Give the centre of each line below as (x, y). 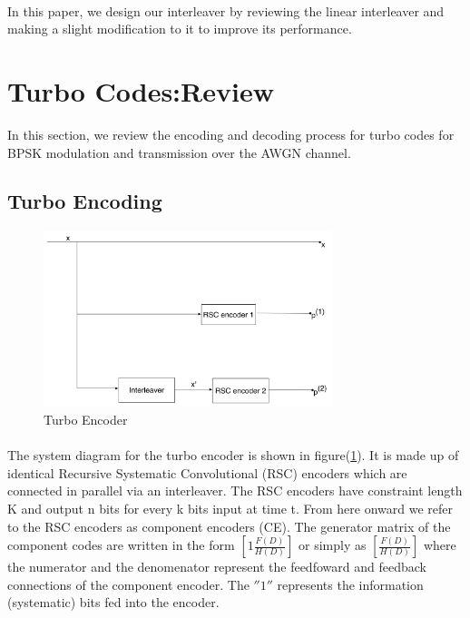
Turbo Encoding (85, 201)
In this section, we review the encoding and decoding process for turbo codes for (231, 134)
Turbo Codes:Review (141, 90)
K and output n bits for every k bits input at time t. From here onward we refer (230, 508)
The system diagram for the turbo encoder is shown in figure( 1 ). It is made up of (233, 455)
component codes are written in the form (121, 545)
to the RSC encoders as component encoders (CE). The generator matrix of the (229, 526)
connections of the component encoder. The (128, 584)
